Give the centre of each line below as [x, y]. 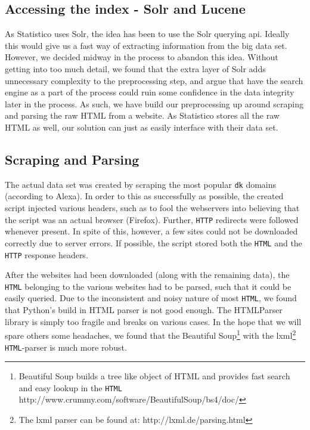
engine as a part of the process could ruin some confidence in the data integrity [150, 92]
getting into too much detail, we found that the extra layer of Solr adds [135, 68]
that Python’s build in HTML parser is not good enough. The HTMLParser [144, 310]
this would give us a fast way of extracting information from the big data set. [146, 45]
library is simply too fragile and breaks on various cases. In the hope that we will [153, 321]
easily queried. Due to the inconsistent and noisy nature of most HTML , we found [151, 298]
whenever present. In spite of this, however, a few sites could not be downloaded [151, 231]
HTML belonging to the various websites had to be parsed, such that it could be [148, 286]
